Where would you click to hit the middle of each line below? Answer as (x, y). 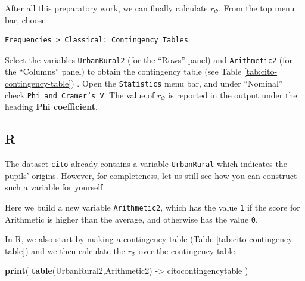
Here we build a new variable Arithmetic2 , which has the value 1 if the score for (152, 207)
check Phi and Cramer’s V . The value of (80, 95)
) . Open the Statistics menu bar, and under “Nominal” (177, 83)
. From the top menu (256, 8)
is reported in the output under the (233, 95)
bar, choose (25, 19)
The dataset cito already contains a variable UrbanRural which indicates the (146, 164)
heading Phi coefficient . (52, 106)
